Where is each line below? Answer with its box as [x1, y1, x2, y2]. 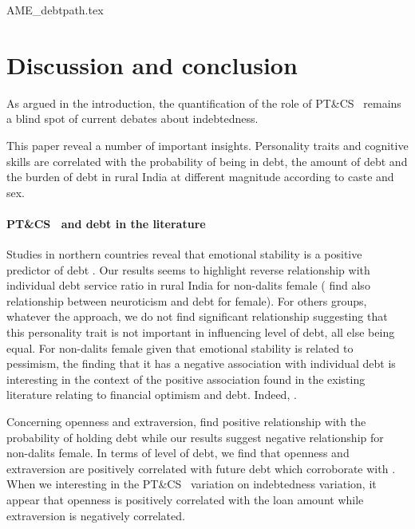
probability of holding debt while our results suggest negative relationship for [6, 428, 384, 445]
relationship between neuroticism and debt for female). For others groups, [6, 292, 367, 309]
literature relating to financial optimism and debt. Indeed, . [6, 386, 297, 403]
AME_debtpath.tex [6, 2, 104, 18]
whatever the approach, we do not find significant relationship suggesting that [6, 308, 388, 325]
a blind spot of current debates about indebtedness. [6, 110, 259, 127]
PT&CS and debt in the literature [6, 215, 206, 231]
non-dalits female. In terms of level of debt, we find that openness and [6, 444, 350, 461]
